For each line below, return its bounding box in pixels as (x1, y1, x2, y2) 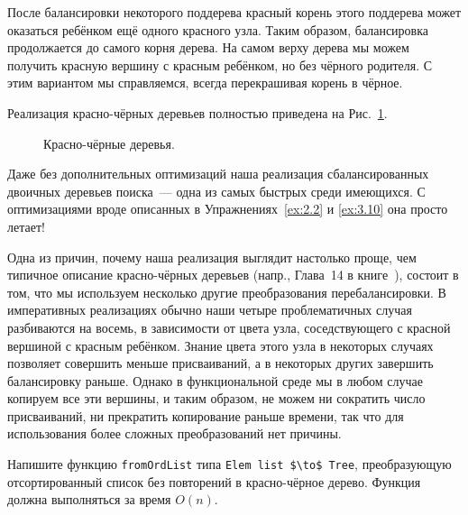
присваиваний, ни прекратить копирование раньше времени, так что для (7, 406, 404, 425)
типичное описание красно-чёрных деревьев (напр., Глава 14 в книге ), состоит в (7, 265, 459, 284)
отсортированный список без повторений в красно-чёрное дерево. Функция (7, 472, 421, 491)
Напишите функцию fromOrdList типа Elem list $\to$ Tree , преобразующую (7, 455, 452, 474)
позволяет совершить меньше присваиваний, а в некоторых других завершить (7, 354, 434, 372)
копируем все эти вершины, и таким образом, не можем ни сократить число (7, 389, 426, 408)
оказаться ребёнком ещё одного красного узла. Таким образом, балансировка (7, 20, 429, 39)
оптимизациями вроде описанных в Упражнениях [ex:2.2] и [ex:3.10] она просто (7, 199, 448, 218)
